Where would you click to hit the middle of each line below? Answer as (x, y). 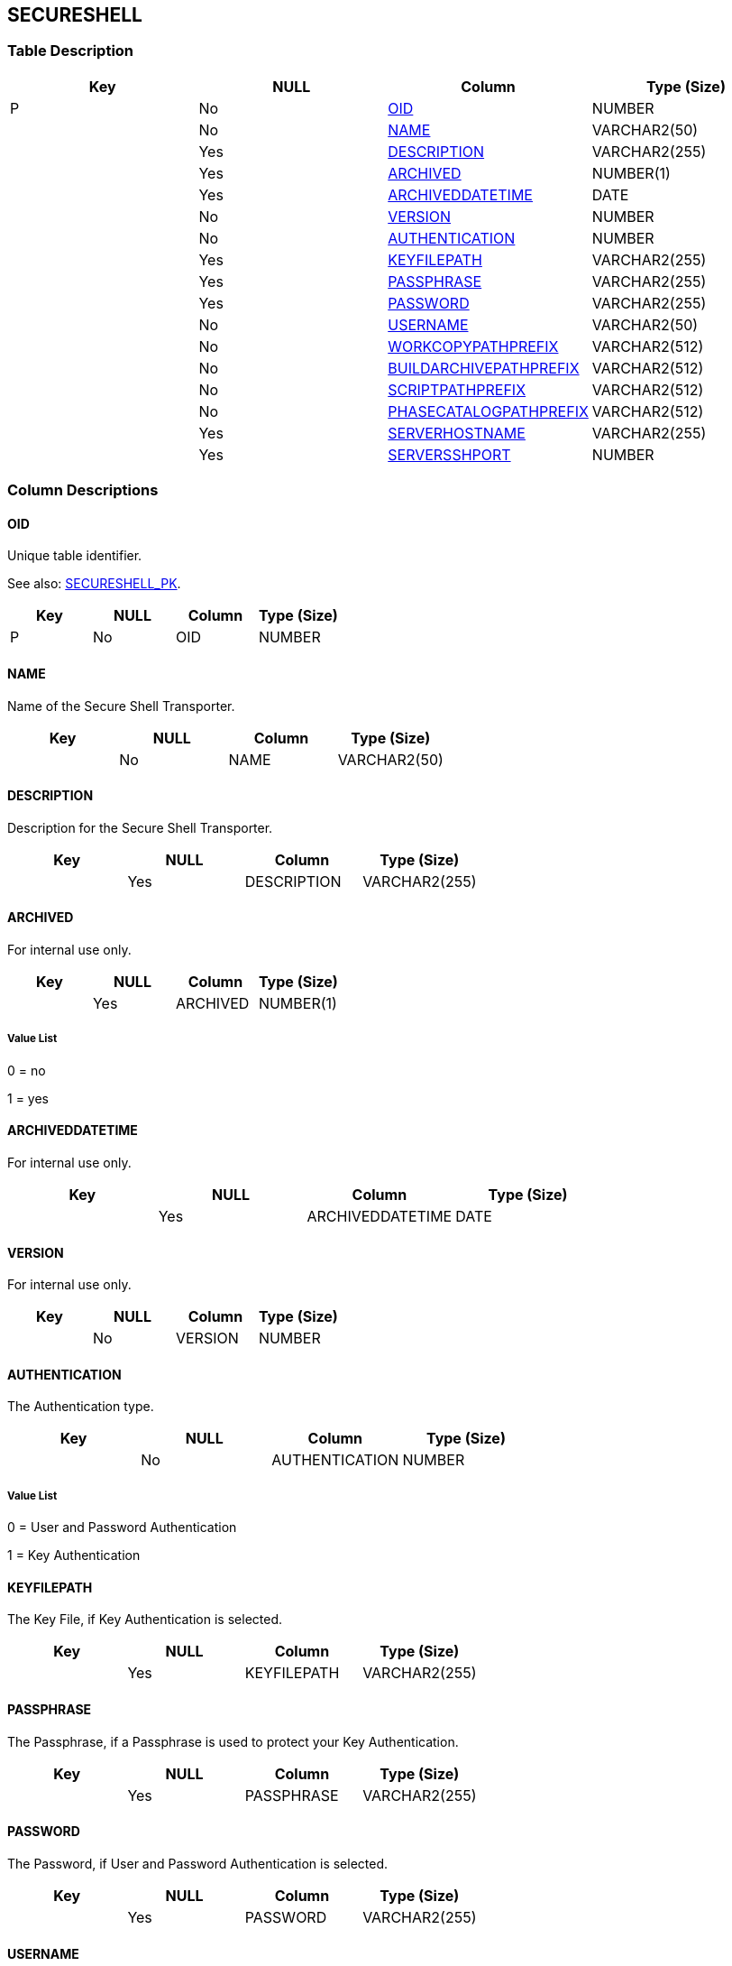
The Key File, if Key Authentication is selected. (145, 1620)
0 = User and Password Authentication (122, 1528)
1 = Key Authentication (74, 1555)
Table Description (71, 51)
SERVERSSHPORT (449, 454)
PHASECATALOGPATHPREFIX (488, 411)
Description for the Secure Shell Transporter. (140, 827)
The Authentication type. (81, 1407)
